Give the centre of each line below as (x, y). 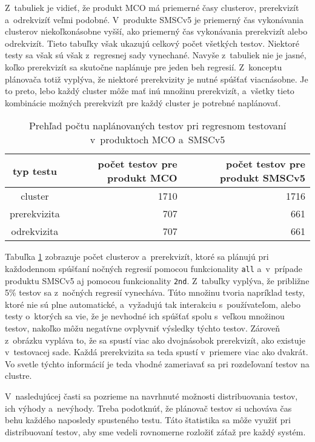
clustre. (18, 376)
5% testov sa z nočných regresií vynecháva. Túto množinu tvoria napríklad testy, (155, 292)
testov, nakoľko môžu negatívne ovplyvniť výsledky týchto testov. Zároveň (143, 328)
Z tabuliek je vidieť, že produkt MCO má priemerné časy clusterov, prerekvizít (152, 7)
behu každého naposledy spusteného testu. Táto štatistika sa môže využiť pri (148, 420)
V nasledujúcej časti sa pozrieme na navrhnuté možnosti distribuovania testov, (151, 396)
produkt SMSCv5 (262, 178)
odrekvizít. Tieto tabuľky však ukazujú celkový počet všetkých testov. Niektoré (152, 43)
